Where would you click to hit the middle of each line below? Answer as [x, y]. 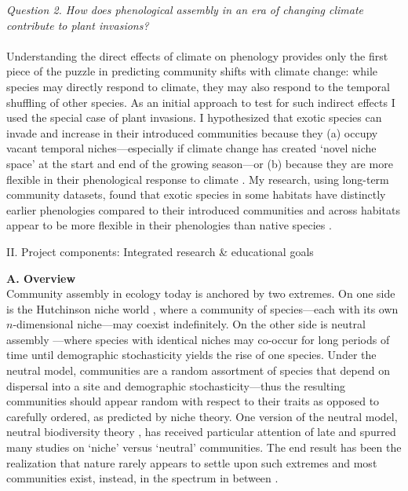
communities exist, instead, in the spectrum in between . [142, 478]
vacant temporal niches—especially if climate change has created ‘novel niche [191, 148]
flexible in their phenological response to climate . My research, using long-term [198, 179]
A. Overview [41, 278]
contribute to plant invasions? [78, 25]
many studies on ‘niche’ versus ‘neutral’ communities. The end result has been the [204, 447]
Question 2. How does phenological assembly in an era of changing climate [185, 9]
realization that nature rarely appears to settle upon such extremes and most [192, 462]
